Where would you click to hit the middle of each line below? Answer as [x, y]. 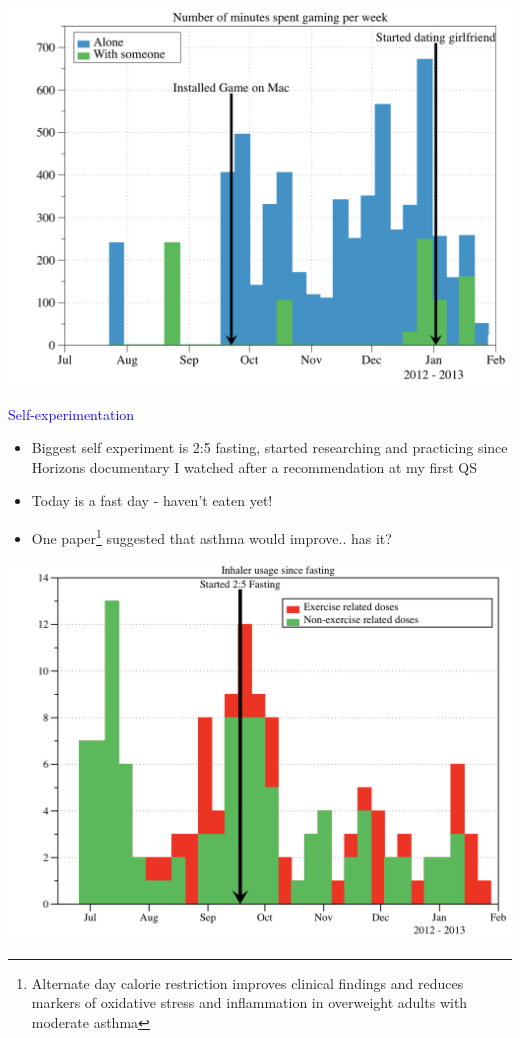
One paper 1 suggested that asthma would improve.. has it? [211, 536]
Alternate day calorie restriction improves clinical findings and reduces [247, 982]
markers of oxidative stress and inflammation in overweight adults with [249, 1002]
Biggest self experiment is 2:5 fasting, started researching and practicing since [269, 447]
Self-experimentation [71, 413]
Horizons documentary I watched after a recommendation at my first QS [254, 466]
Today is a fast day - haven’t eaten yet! [152, 500]
